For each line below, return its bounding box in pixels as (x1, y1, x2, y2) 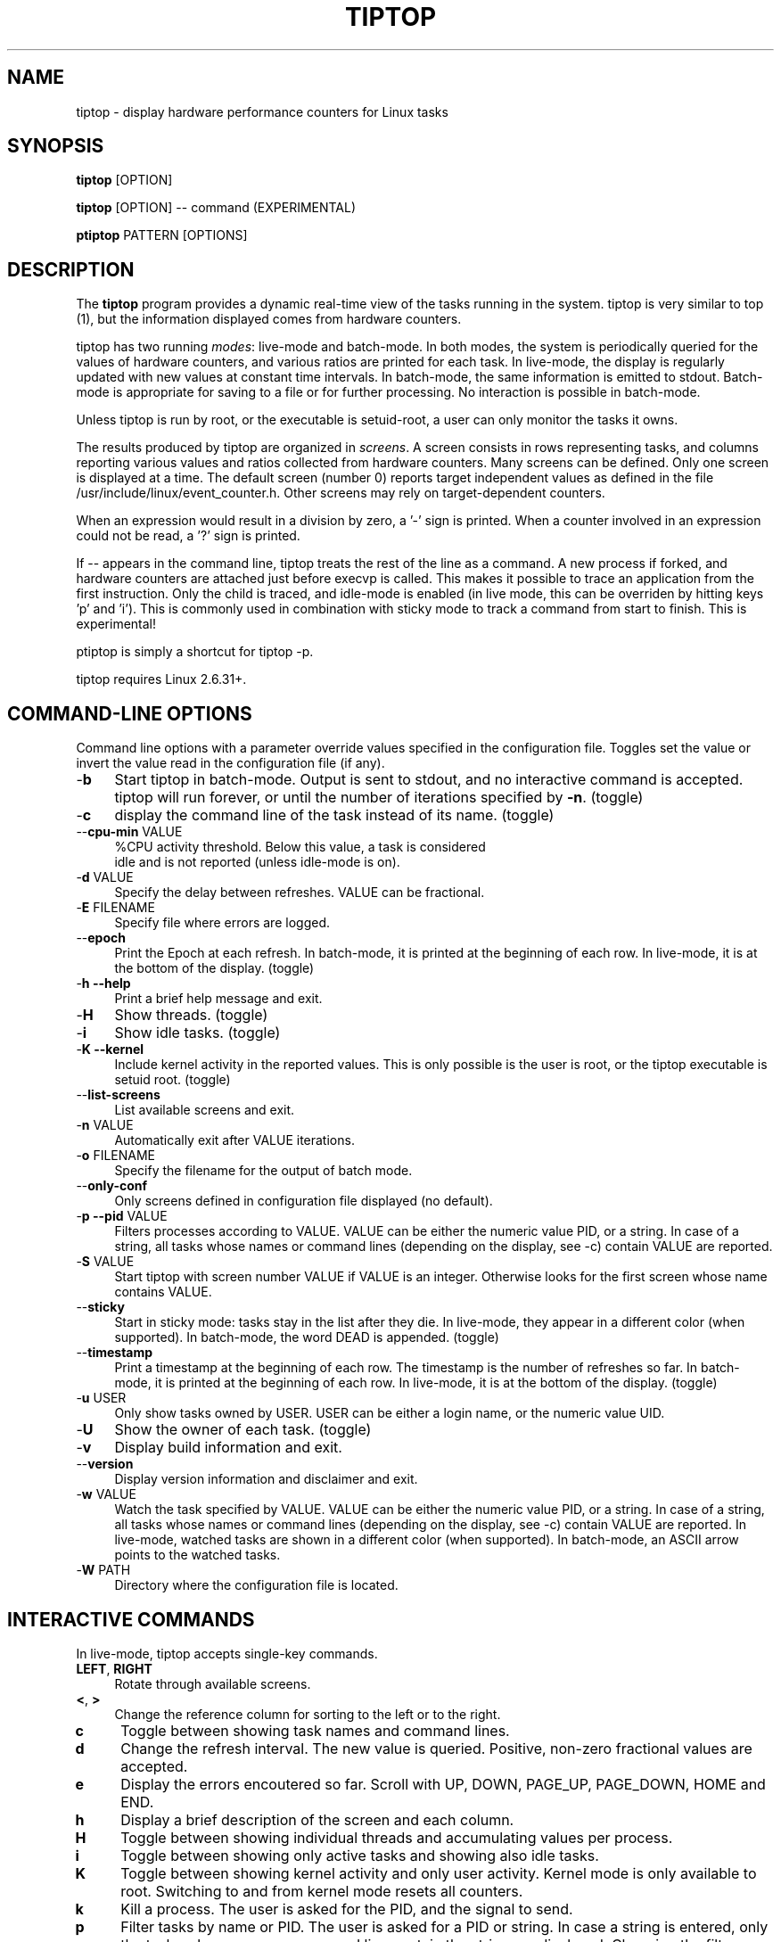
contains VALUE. (114, 1284, 212, 1300)
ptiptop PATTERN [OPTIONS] (76, 227, 248, 243)
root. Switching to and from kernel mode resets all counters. (120, 1881, 523, 1900)
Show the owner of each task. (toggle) (114, 1420, 372, 1439)
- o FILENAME (76, 1148, 155, 1164)
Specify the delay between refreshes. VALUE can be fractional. (114, 885, 485, 901)
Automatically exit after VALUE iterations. (114, 1132, 355, 1148)
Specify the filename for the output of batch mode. (114, 1163, 413, 1179)
